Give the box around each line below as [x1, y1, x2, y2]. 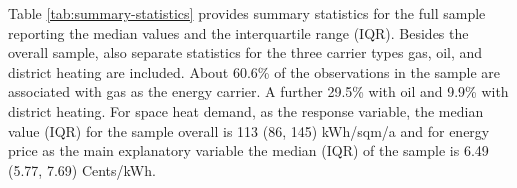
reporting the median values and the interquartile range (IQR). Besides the [8, 22, 469, 43]
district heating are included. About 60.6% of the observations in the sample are [8, 61, 501, 82]
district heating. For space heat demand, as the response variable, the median [8, 100, 484, 121]
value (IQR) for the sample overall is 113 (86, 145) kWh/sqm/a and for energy [8, 120, 490, 141]
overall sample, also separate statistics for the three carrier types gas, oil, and [8, 42, 483, 63]
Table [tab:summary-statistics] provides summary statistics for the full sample [8, 3, 486, 23]
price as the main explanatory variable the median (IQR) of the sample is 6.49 [8, 140, 489, 161]
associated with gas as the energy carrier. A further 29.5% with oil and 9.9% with [8, 81, 509, 102]
